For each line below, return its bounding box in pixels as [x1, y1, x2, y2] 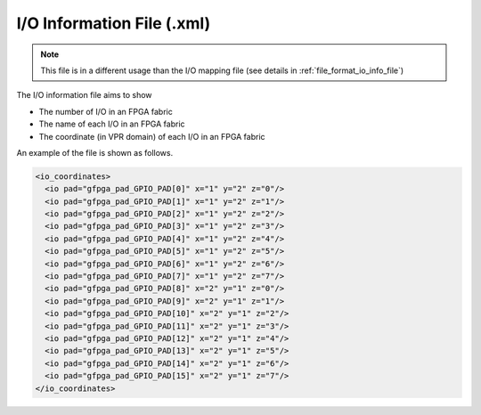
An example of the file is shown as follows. [16, 147, 174, 158]
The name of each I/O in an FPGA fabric [38, 118, 186, 129]
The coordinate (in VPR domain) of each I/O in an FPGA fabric [38, 131, 266, 142]
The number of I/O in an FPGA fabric [38, 106, 173, 117]
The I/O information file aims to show [16, 90, 152, 101]
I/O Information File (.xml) [16, 13, 211, 33]
